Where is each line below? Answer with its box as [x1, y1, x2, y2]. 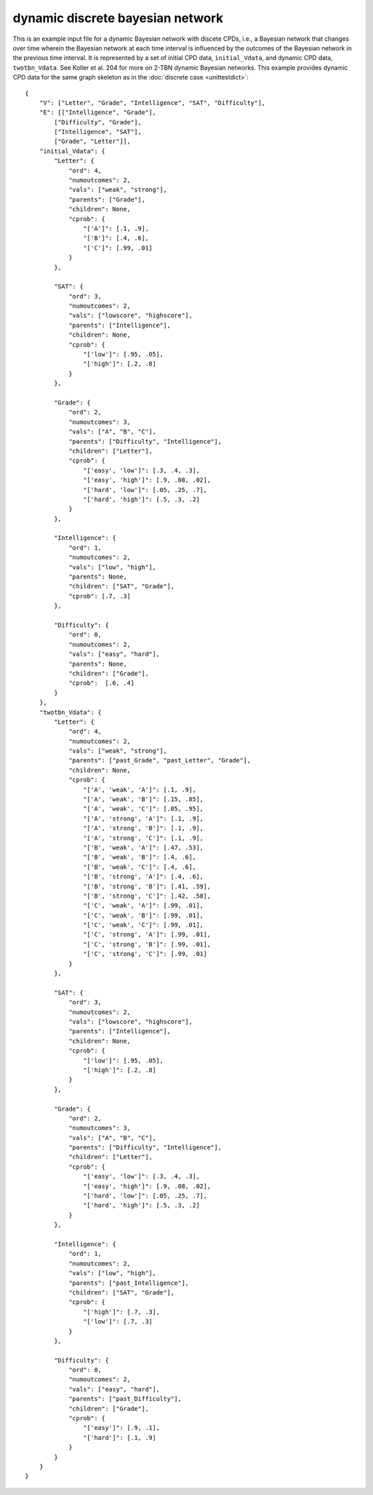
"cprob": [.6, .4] [68, 679, 135, 687]
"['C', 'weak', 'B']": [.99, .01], [83, 911, 204, 919]
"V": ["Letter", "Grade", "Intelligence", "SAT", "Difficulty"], [39, 99, 266, 106]
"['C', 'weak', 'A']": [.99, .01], [83, 902, 204, 910]
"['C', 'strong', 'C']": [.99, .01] [83, 950, 207, 958]
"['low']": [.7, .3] [83, 1317, 153, 1326]
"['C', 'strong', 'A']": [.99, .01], [83, 930, 211, 939]
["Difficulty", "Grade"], [54, 118, 142, 126]
